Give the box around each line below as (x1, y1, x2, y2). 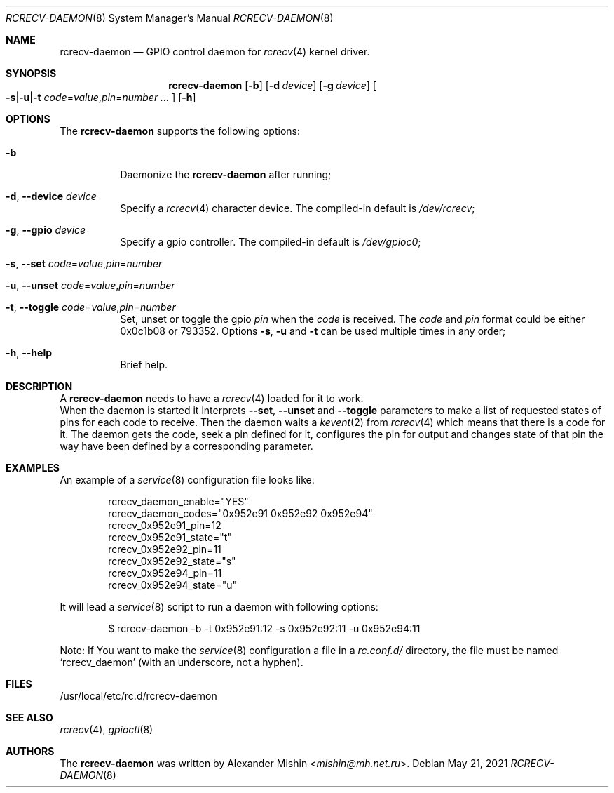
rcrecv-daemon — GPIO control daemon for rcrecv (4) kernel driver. (60, 46, 370, 58)
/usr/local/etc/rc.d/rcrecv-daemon (60, 690, 217, 702)
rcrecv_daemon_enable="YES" (108, 495, 249, 507)
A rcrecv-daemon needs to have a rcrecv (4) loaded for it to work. (60, 392, 364, 404)
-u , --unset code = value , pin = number (6, 279, 175, 291)
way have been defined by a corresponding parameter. (60, 440, 313, 452)
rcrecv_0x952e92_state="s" (108, 555, 236, 567)
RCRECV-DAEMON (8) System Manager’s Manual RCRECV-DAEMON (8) (6, 12, 334, 24)
